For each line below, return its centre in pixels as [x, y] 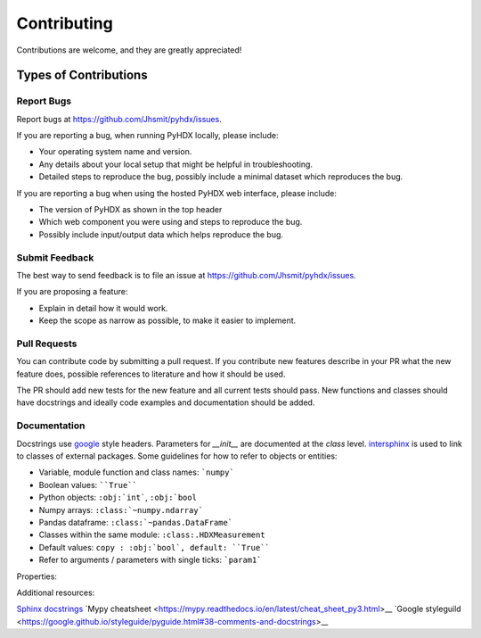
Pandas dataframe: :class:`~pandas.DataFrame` [136, 522]
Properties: [37, 576]
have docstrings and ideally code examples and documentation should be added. [166, 402]
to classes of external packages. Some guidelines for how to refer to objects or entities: [177, 456]
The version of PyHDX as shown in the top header [130, 210]
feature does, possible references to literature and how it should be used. [151, 374]
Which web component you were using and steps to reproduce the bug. [171, 222]
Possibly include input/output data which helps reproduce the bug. [161, 234]
